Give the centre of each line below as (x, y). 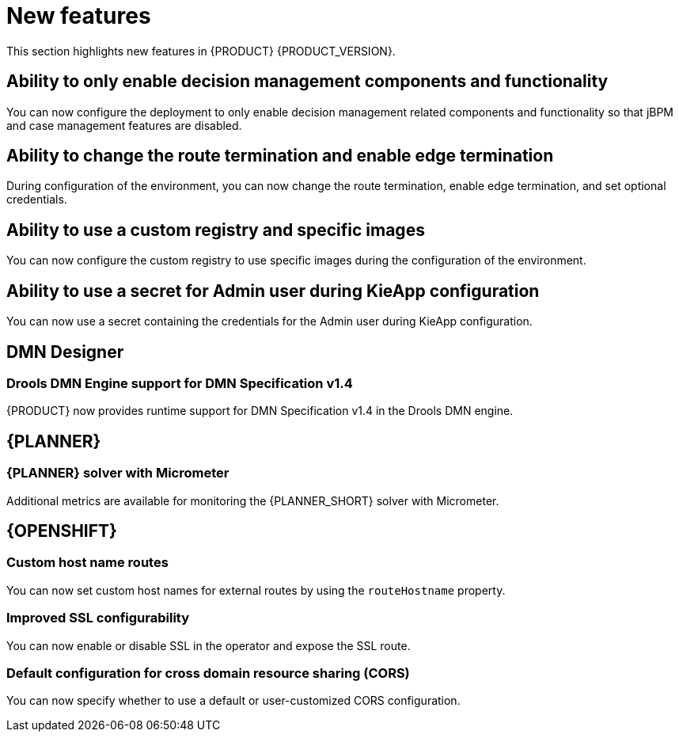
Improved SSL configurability (98, 618)
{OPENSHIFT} (62, 531)
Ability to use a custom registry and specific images (216, 230)
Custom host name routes (87, 563)
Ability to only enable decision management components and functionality (307, 82)
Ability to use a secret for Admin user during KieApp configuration (273, 291)
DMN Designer (65, 352)
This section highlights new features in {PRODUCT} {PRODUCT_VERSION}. (201, 51)
